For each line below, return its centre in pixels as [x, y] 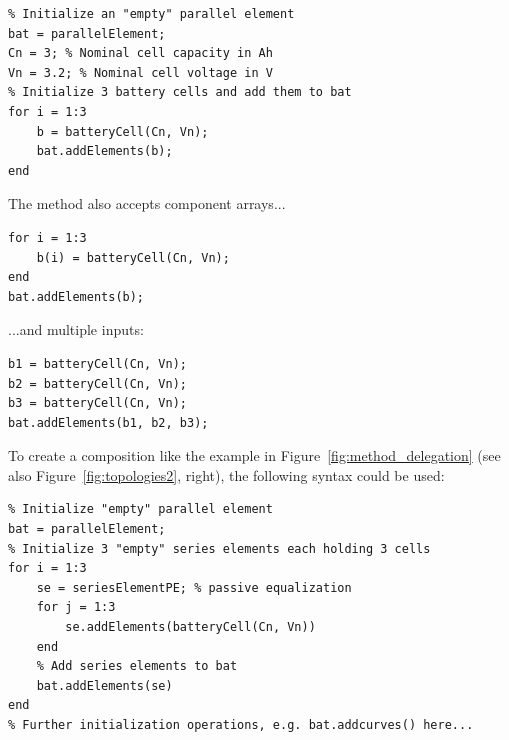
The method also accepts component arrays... [147, 203]
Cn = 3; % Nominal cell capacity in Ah [140, 53]
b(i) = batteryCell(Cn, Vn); [133, 257]
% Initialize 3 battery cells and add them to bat [180, 92]
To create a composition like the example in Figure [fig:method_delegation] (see [254, 455]
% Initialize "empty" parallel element [140, 509]
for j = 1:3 [76, 607]
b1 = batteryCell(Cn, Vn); [97, 363]
